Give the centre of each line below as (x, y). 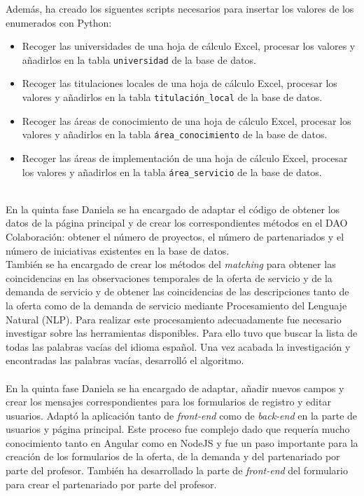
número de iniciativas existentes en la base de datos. (118, 250)
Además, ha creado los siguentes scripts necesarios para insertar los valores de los (180, 8)
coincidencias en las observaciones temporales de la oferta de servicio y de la (169, 277)
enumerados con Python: (59, 22)
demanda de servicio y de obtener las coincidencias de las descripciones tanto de (177, 291)
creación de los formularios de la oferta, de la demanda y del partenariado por (173, 456)
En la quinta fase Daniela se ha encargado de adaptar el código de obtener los (173, 209)
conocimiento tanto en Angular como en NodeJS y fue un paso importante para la (182, 442)
